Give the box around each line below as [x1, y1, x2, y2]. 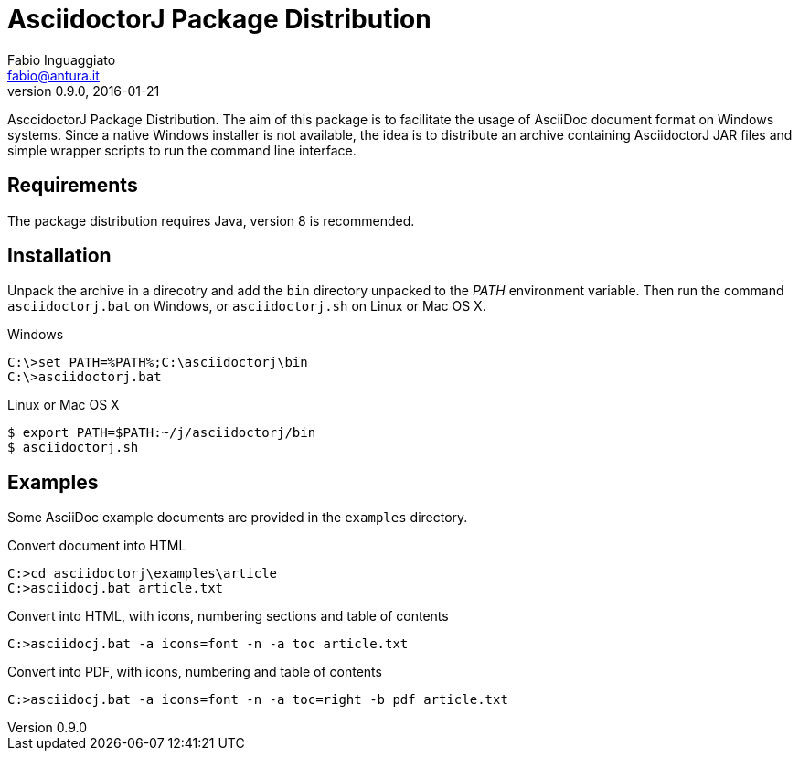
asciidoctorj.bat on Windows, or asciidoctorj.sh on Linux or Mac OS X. [7, 298, 486, 315]
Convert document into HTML [7, 538, 186, 554]
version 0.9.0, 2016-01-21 [7, 82, 160, 99]
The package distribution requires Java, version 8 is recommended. [7, 212, 415, 229]
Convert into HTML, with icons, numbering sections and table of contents [7, 608, 449, 625]
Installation [7, 244, 112, 268]
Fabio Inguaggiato [7, 51, 116, 68]
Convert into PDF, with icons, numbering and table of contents [7, 664, 382, 680]
